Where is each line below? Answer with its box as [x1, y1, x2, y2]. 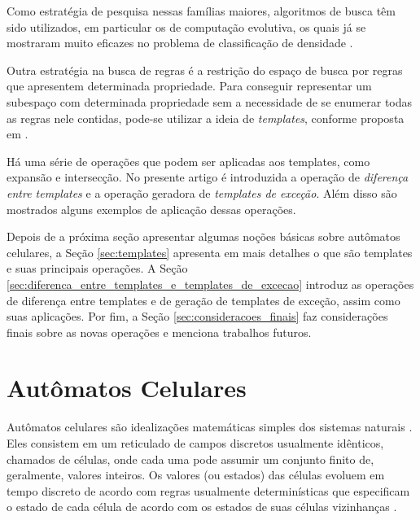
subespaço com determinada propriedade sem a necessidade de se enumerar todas [7, 93, 413, 110]
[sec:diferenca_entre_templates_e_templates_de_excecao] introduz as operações [7, 275, 414, 292]
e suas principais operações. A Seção [7, 260, 188, 277]
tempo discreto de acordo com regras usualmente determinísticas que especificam [7, 482, 410, 499]
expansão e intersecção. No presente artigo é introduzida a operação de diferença [7, 168, 409, 186]
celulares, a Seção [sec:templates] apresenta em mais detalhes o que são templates [7, 243, 413, 260]
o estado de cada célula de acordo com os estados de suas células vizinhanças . [7, 498, 397, 515]
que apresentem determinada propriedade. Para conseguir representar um [7, 77, 372, 94]
